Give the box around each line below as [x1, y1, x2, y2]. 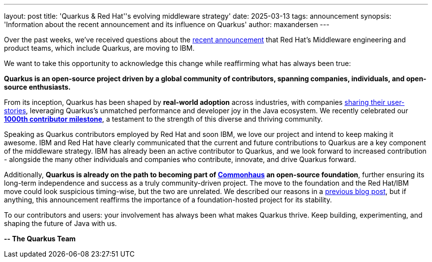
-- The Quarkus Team [4, 234, 76, 243]
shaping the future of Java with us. [4, 219, 117, 228]
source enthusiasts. [4, 83, 71, 91]
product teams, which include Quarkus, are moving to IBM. [4, 44, 195, 52]
